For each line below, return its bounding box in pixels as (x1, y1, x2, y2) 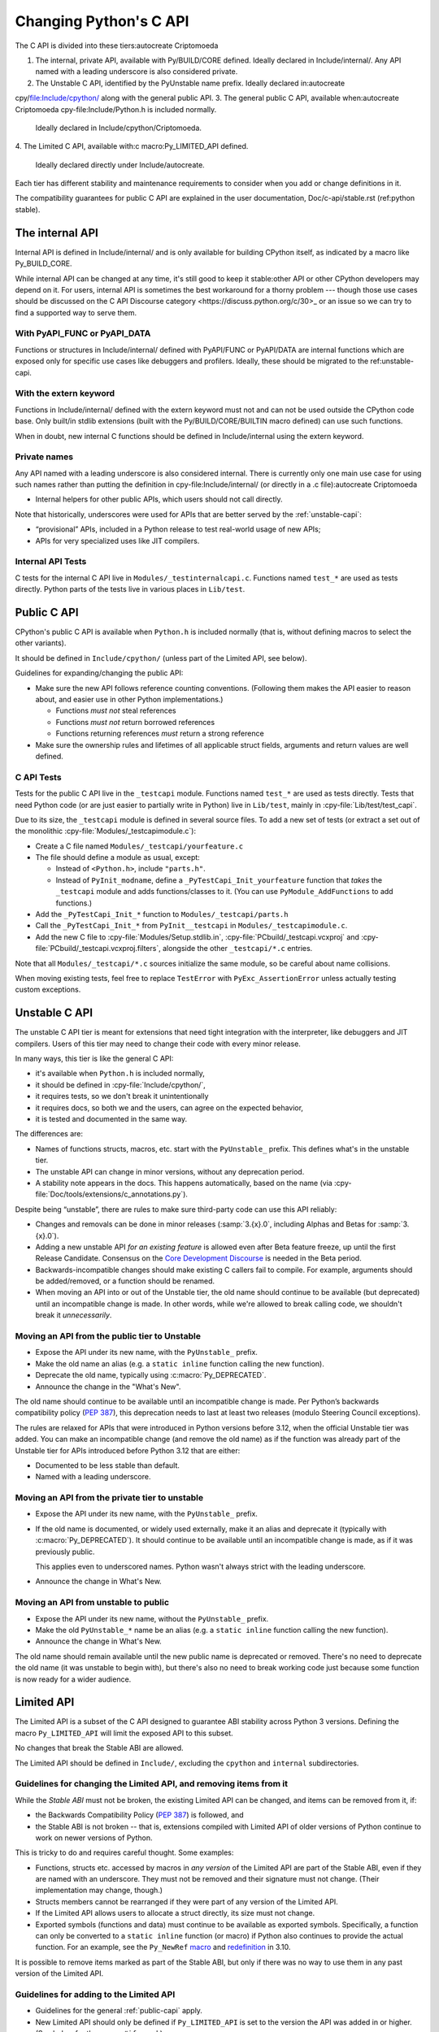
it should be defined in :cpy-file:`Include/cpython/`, (35, 1079, 206, 1089)
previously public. (35, 1547, 95, 1557)
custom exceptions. (15, 984, 81, 995)
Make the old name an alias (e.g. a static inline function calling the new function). (35, 1358, 324, 1369)
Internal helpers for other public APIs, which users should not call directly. (35, 494, 284, 504)
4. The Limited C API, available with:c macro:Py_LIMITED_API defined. (15, 141, 249, 151)
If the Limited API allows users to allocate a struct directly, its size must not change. (35, 1908, 315, 1918)
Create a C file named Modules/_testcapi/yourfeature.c (35, 841, 244, 851)
